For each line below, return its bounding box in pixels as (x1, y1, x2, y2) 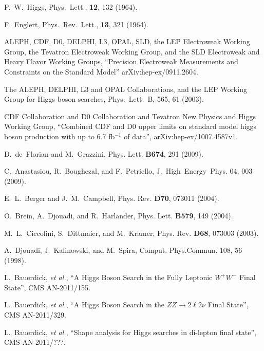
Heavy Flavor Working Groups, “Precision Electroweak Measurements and (4, 56, 238, 67)
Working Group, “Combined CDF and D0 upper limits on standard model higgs (4, 121, 257, 132)
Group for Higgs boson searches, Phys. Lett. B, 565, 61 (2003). (4, 94, 204, 104)
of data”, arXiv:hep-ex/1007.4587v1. (124, 131, 238, 141)
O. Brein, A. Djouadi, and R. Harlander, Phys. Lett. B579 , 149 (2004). (4, 210, 233, 220)
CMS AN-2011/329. (4, 309, 66, 320)
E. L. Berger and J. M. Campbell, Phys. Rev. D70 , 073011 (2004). (4, 193, 219, 204)
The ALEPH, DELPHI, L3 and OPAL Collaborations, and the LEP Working (4, 83, 247, 94)
